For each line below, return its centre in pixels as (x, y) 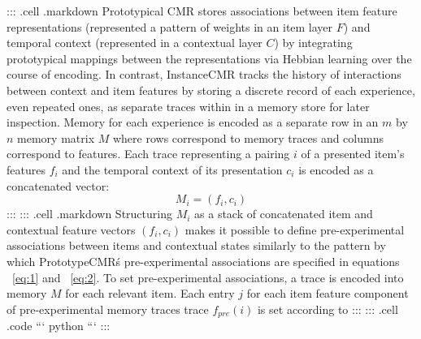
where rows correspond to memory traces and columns (248, 137)
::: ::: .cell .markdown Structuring (89, 214)
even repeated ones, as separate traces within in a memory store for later (188, 106)
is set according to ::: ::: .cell (328, 309)
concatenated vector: (58, 185)
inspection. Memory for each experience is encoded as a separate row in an (193, 122)
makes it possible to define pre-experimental (295, 229)
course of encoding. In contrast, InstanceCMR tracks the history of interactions (204, 74)
